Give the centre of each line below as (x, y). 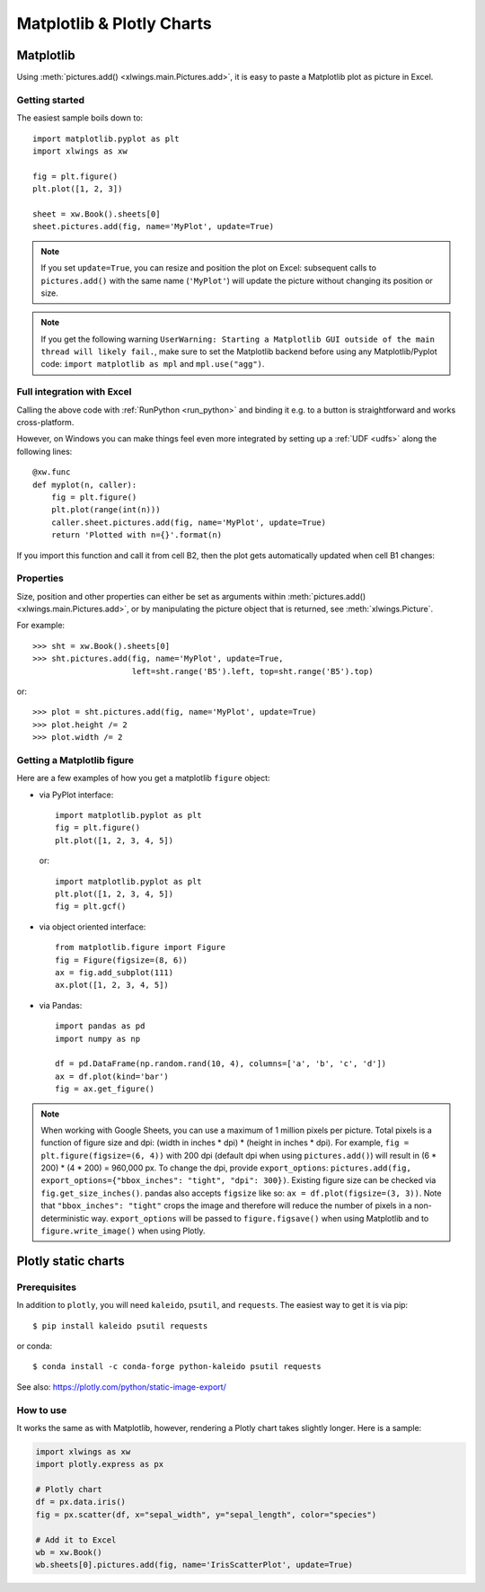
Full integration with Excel (74, 392)
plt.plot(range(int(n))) (106, 510)
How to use (42, 1410)
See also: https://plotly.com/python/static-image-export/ (121, 1387)
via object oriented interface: (93, 927)
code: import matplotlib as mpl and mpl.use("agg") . (153, 364)
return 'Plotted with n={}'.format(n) (137, 535)
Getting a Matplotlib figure (75, 760)
